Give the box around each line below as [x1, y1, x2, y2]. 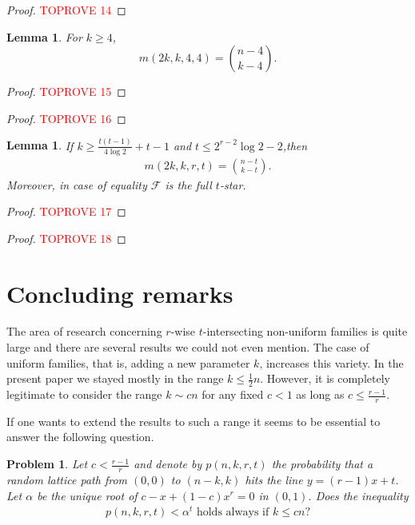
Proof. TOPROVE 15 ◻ [6, 83, 126, 100]
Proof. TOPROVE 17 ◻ [6, 203, 126, 220]
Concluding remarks [6, 276, 233, 309]
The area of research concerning [6, 323, 162, 340]
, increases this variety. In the [259, 354, 404, 371]
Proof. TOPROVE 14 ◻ [6, 2, 126, 18]
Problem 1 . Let [6, 455, 88, 472]
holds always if [196, 507, 269, 519]
